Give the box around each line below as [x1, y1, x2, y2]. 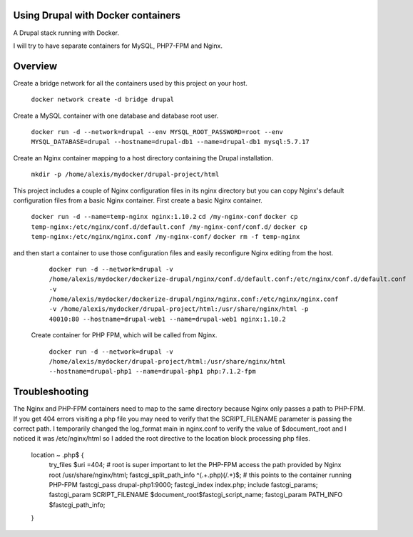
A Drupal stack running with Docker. [13, 29, 120, 37]
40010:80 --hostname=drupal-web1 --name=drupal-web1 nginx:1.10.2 [49, 314, 287, 323]
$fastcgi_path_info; [49, 500, 106, 509]
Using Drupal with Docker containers [13, 9, 181, 21]
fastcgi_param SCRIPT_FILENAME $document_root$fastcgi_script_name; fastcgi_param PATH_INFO [49, 491, 342, 499]
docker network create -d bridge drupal [31, 96, 175, 103]
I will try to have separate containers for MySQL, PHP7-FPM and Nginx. [13, 41, 223, 50]
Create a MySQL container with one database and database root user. [13, 111, 219, 120]
